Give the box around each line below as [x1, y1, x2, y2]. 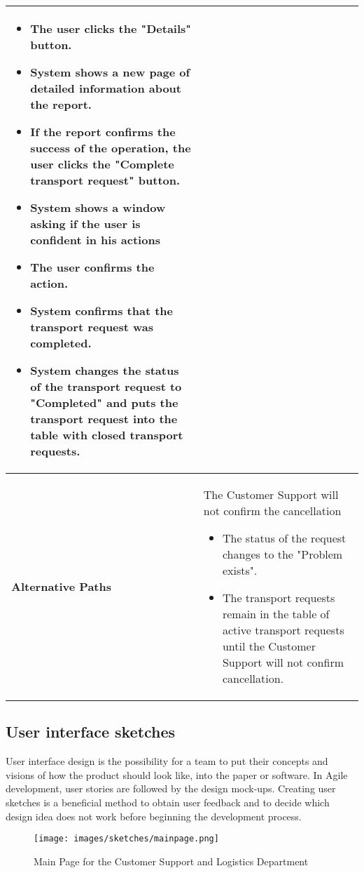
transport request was [30, 319, 154, 335]
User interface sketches [6, 721, 176, 742]
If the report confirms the [30, 124, 176, 140]
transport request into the [30, 411, 178, 427]
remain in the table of [222, 606, 330, 622]
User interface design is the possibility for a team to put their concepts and [6, 754, 328, 768]
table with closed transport [30, 427, 183, 443]
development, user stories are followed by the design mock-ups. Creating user [6, 781, 336, 796]
